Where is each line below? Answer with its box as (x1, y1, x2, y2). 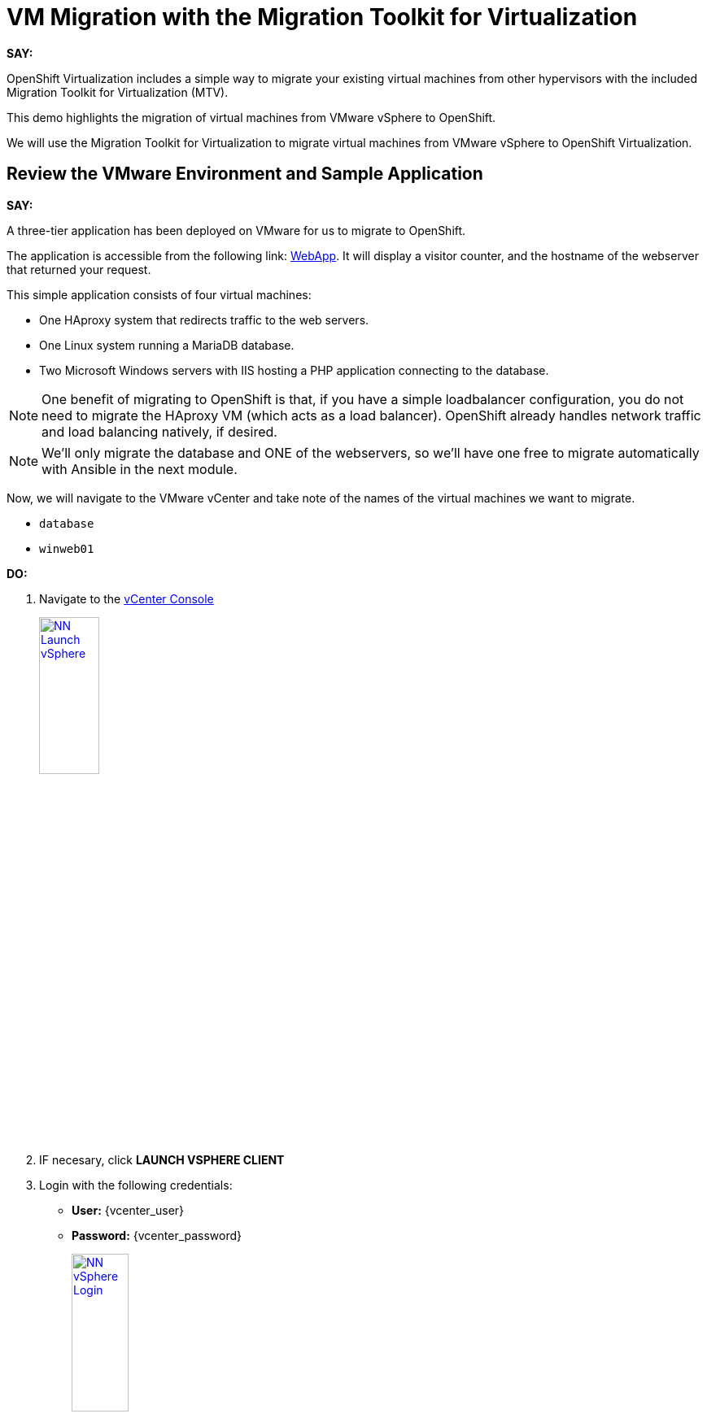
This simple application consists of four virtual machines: (7, 287, 312, 302)
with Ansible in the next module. (41, 460, 238, 477)
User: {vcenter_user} (72, 1203, 185, 1218)
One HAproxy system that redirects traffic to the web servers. (39, 312, 369, 327)
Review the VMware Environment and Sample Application (7, 163, 483, 185)
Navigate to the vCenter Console (39, 591, 214, 606)
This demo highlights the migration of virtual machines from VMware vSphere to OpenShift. (7, 110, 496, 124)
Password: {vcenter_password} (72, 1229, 242, 1243)
